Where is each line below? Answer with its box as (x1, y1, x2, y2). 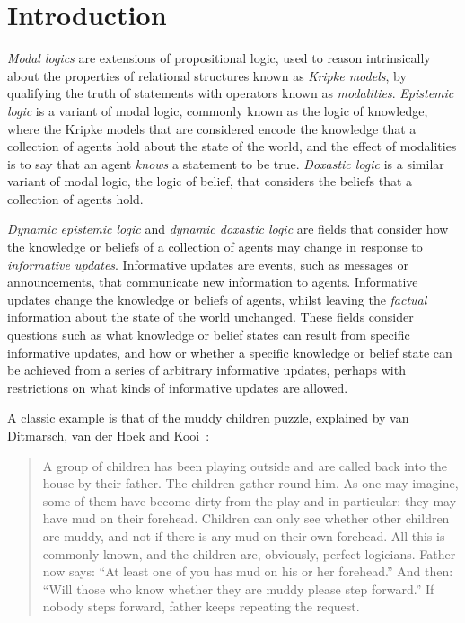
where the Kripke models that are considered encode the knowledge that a (7, 119, 417, 138)
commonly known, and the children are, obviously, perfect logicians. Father (42, 544, 456, 563)
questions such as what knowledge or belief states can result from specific (7, 325, 410, 344)
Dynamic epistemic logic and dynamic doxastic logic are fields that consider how (7, 219, 449, 238)
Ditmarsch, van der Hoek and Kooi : (7, 426, 210, 444)
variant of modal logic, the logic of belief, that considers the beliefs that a (7, 172, 413, 191)
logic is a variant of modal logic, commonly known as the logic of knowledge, (7, 101, 428, 120)
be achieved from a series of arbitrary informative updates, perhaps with (7, 360, 406, 379)
